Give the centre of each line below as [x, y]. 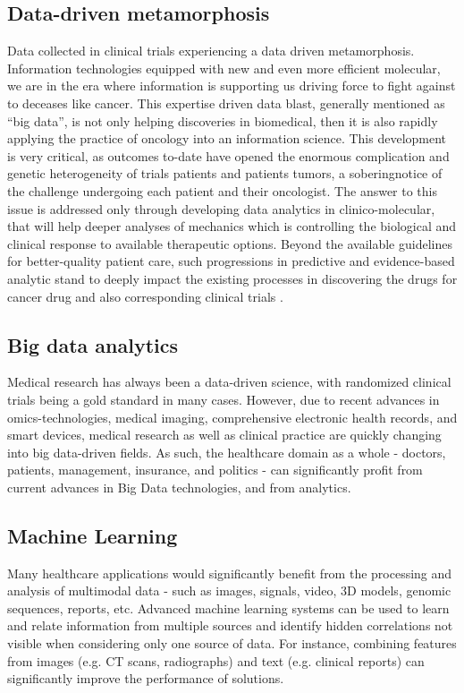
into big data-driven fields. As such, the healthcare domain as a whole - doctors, [227, 452]
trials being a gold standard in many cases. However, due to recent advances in [224, 399]
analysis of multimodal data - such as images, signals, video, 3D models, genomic [229, 590]
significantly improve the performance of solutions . [146, 678]
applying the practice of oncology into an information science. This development [227, 138]
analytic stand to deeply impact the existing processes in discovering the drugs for [232, 278]
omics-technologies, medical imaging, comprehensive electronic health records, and [232, 417]
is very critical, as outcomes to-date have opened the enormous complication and [228, 155]
